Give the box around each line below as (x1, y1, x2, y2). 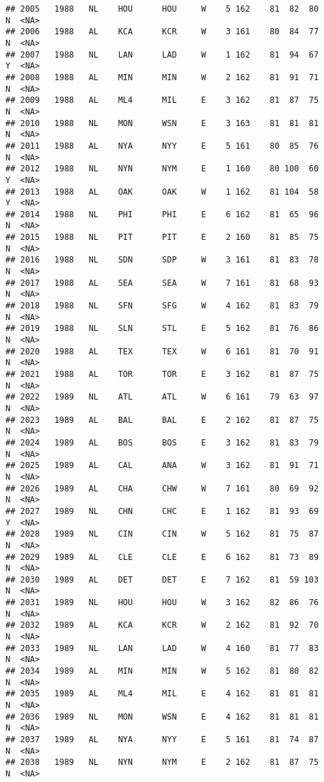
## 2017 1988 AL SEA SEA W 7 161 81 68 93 (5, 278, 319, 288)
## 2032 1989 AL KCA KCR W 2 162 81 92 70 (5, 620, 319, 631)
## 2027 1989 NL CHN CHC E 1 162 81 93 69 (5, 506, 319, 516)
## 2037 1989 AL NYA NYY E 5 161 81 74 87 (5, 735, 319, 744)
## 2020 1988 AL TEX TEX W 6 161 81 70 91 (5, 346, 319, 356)
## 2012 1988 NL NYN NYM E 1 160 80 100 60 (5, 164, 319, 174)
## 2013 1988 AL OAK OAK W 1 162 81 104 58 (5, 186, 319, 197)
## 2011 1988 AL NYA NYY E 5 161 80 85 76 (5, 140, 319, 151)
